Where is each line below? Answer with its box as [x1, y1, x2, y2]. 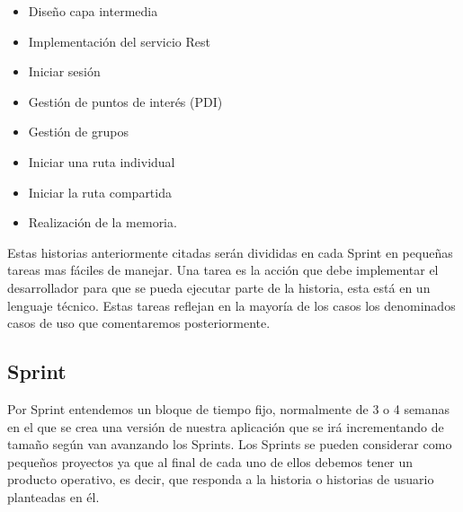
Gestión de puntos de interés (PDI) [28, 92, 223, 110]
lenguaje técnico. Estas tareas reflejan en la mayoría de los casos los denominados [7, 296, 456, 314]
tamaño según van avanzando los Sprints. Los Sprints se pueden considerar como [7, 435, 452, 454]
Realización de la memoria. [28, 213, 177, 232]
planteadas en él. [7, 487, 100, 506]
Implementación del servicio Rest [28, 31, 210, 50]
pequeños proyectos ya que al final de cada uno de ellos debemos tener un [7, 452, 414, 471]
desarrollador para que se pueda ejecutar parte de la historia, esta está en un [7, 278, 431, 296]
